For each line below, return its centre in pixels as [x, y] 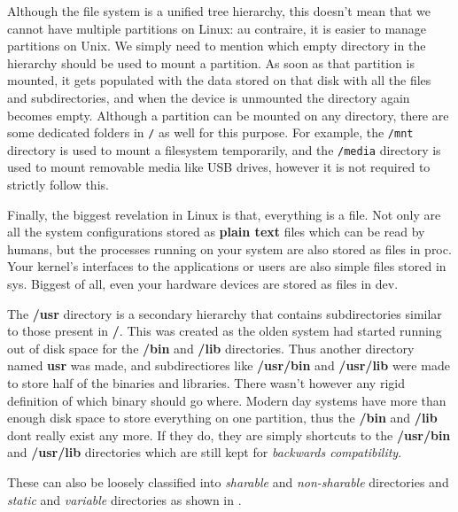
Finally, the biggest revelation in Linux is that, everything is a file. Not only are [224, 214]
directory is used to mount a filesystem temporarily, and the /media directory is [224, 149]
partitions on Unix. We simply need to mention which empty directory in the [217, 46]
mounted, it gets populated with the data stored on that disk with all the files [219, 80]
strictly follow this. [58, 185]
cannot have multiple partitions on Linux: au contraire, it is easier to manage [217, 28]
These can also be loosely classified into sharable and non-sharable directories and [228, 481]
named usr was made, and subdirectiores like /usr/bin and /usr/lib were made [229, 365]
